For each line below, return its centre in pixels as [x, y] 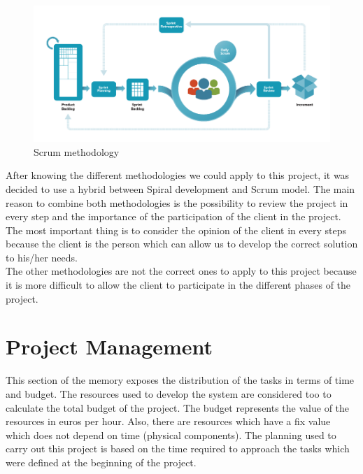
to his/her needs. [42, 257]
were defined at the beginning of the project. [101, 462]
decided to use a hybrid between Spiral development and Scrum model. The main [180, 188]
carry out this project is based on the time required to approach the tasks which [178, 448]
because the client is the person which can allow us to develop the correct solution [182, 244]
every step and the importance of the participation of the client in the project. [173, 216]
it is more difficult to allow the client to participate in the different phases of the [178, 285]
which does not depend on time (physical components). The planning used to [171, 434]
